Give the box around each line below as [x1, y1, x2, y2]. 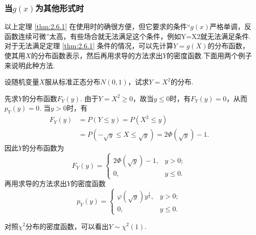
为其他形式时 [35, 1, 84, 14]
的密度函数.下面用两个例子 [166, 50, 252, 60]
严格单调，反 [209, 21, 252, 32]
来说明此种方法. [4, 60, 55, 70]
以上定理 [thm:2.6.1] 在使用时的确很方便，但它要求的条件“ [4, 21, 191, 32]
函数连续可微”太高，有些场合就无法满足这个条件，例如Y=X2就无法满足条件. [4, 31, 251, 41]
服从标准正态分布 [45, 77, 101, 87]
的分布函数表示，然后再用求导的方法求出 [31, 50, 163, 60]
